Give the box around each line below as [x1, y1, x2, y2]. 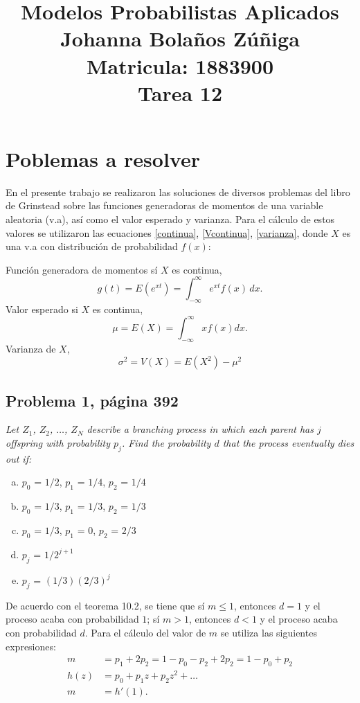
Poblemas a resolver [6, 144, 200, 172]
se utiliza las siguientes [220, 625, 317, 640]
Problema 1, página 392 [6, 389, 179, 411]
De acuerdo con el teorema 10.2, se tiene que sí [6, 598, 205, 612]
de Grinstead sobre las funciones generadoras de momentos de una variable [6, 198, 323, 213]
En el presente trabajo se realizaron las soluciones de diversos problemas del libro [6, 184, 350, 199]
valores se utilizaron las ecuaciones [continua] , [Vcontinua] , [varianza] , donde [6, 225, 328, 240]
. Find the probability [121, 436, 211, 450]
